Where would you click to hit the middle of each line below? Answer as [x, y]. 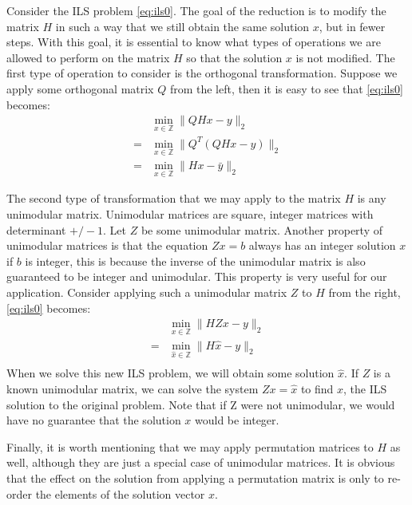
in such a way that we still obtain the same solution [182, 26]
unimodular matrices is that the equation [107, 245]
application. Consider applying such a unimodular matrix [147, 292]
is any [372, 198]
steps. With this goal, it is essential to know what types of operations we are [194, 42]
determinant [36, 229]
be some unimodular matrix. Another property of [261, 229]
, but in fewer [352, 26]
